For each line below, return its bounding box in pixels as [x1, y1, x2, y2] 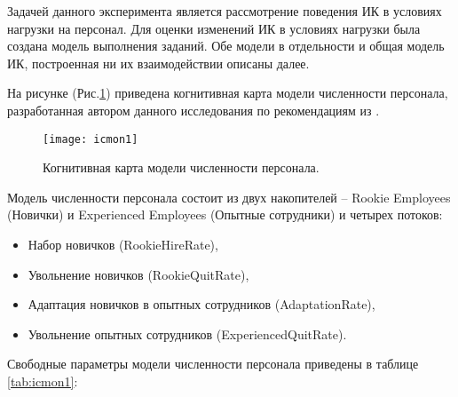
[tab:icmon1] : [7, 371, 78, 390]
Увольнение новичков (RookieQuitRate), [28, 265, 249, 283]
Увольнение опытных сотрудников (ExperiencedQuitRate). [28, 324, 347, 343]
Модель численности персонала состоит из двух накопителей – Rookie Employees [7, 187, 451, 206]
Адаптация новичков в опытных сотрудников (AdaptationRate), [28, 295, 375, 314]
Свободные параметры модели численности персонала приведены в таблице [7, 354, 419, 373]
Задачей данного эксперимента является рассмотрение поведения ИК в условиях [7, 2, 442, 20]
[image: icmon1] [43, 132, 138, 146]
